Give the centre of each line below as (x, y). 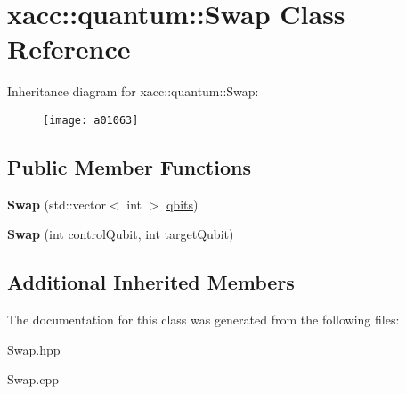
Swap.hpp (34, 349)
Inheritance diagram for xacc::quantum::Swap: (133, 91)
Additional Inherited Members (151, 282)
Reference (69, 49)
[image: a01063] (91, 120)
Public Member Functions (129, 166)
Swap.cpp (33, 379)
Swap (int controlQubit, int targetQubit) (121, 234)
